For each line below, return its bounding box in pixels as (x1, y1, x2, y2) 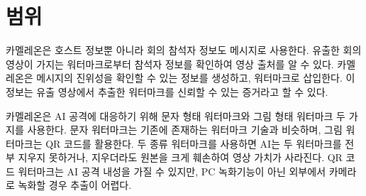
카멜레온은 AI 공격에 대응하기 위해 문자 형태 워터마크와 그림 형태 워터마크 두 (6, 108, 345, 123)
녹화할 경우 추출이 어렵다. (18, 178, 132, 192)
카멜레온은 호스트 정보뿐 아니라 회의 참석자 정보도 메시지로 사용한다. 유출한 (6, 43, 340, 58)
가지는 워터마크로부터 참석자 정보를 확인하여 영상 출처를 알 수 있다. (36, 56, 334, 71)
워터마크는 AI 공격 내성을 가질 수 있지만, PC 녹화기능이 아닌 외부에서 (18, 163, 326, 178)
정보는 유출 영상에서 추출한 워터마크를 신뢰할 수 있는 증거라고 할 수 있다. (6, 84, 328, 99)
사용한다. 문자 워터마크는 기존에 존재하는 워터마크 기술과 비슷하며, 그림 (27, 122, 343, 137)
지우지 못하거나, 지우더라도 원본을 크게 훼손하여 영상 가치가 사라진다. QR (18, 150, 343, 165)
